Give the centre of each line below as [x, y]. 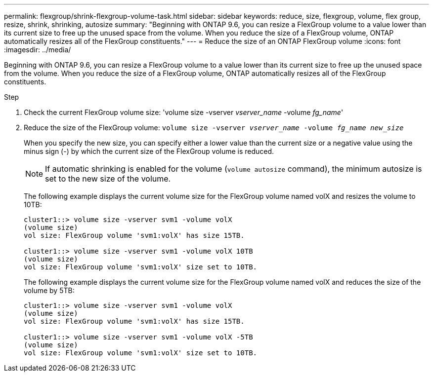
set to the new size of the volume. [108, 179]
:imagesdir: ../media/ [38, 50]
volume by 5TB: [49, 290]
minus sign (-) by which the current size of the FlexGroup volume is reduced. [149, 151]
